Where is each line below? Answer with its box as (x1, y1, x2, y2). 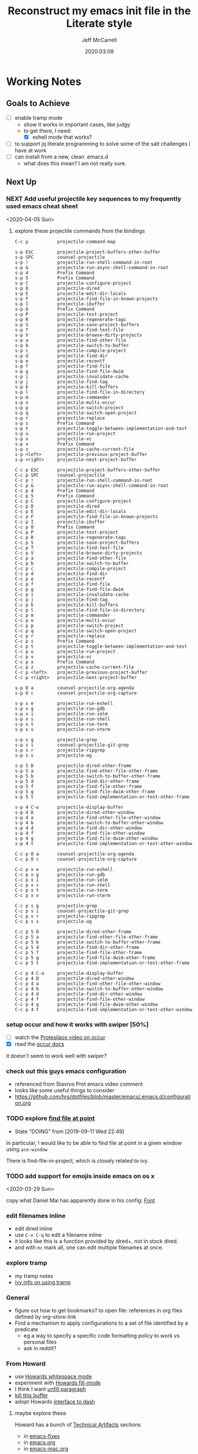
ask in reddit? (23, 1344, 57, 1351)
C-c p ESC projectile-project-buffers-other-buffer (14, 467, 161, 473)
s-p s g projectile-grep (14, 736, 98, 742)
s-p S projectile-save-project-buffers (14, 321, 140, 327)
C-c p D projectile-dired (14, 503, 100, 509)
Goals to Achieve (6, 98, 70, 109)
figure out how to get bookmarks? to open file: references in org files (14, 1306, 183, 1314)
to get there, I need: (23, 127, 72, 134)
